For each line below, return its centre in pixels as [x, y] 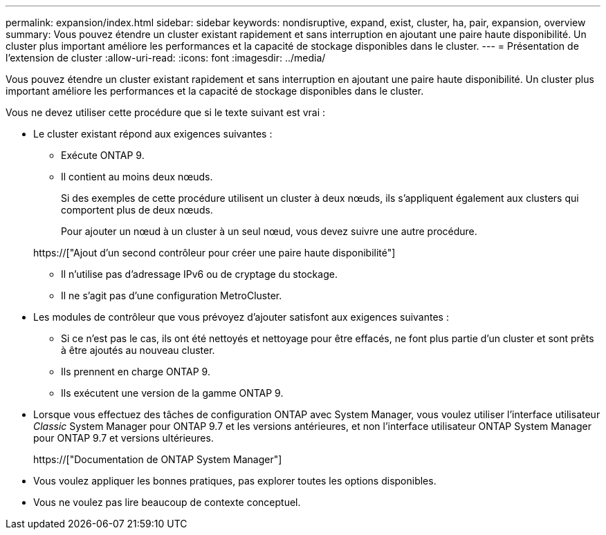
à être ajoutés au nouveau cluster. [138, 350]
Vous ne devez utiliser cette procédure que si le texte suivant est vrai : [166, 112]
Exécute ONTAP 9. [103, 155]
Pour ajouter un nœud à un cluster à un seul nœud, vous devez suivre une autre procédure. [269, 231]
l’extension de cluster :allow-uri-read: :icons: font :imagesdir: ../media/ [166, 58]
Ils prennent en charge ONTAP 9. [136, 372]
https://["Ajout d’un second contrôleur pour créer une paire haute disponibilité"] [214, 253]
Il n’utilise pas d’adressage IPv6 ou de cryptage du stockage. [199, 274]
